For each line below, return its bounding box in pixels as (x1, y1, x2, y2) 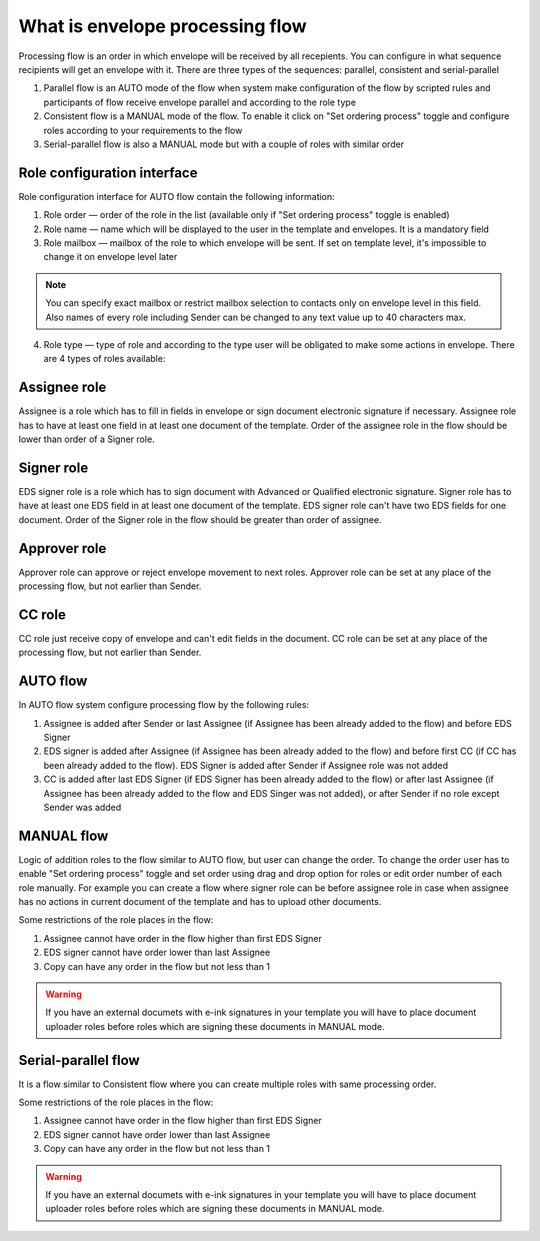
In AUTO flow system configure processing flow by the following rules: (18, 699, 310, 711)
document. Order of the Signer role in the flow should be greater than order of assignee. (18, 513, 382, 525)
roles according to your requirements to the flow (43, 124, 243, 136)
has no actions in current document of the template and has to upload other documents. (18, 896, 382, 907)
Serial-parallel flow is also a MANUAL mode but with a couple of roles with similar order (43, 138, 405, 150)
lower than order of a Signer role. (18, 433, 155, 445)
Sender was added (43, 801, 122, 813)
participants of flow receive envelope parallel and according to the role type (43, 96, 357, 108)
